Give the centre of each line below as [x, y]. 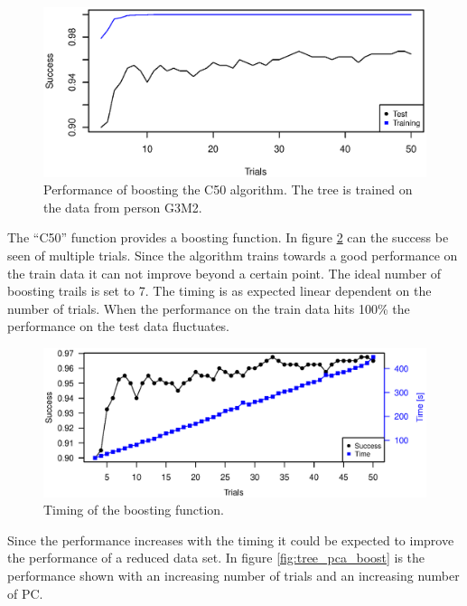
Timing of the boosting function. [134, 510]
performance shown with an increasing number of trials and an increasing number [233, 576]
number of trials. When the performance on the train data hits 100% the [209, 308]
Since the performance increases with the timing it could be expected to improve [231, 540]
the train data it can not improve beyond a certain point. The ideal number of [224, 273]
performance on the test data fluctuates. [119, 326]
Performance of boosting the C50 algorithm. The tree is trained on [228, 189]
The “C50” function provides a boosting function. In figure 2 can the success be [228, 237]
